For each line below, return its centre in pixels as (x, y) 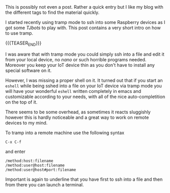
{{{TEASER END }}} (23, 43)
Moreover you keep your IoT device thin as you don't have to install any (80, 65)
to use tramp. (19, 33)
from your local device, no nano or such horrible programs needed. (76, 59)
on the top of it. (21, 102)
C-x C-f (13, 142)
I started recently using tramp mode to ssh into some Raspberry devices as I (85, 22)
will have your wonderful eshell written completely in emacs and (73, 91)
